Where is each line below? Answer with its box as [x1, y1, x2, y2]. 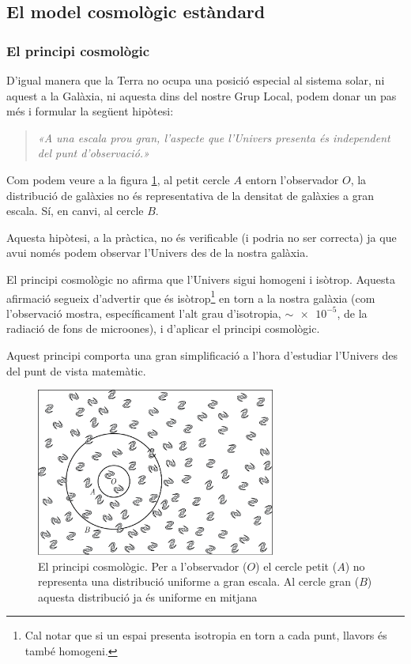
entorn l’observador [245, 171, 339, 187]
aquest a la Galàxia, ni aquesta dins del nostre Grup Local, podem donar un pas [6, 87, 397, 104]
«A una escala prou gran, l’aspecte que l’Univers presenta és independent [37, 129, 390, 145]
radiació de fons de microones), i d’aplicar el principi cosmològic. [6, 320, 320, 337]
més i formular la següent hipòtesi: [6, 103, 174, 119]
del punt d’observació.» [37, 145, 149, 161]
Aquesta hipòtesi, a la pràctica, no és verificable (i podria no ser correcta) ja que [6, 228, 397, 245]
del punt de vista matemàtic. [6, 362, 146, 379]
